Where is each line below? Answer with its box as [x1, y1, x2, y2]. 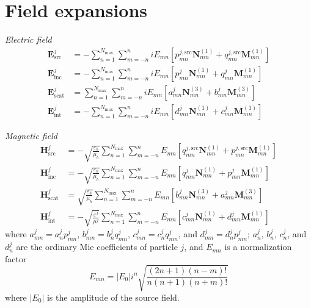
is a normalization [224, 240, 292, 253]
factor [5, 252, 27, 265]
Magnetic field [5, 129, 57, 141]
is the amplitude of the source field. [46, 290, 180, 303]
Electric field [5, 33, 52, 46]
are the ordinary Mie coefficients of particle [16, 240, 178, 253]
